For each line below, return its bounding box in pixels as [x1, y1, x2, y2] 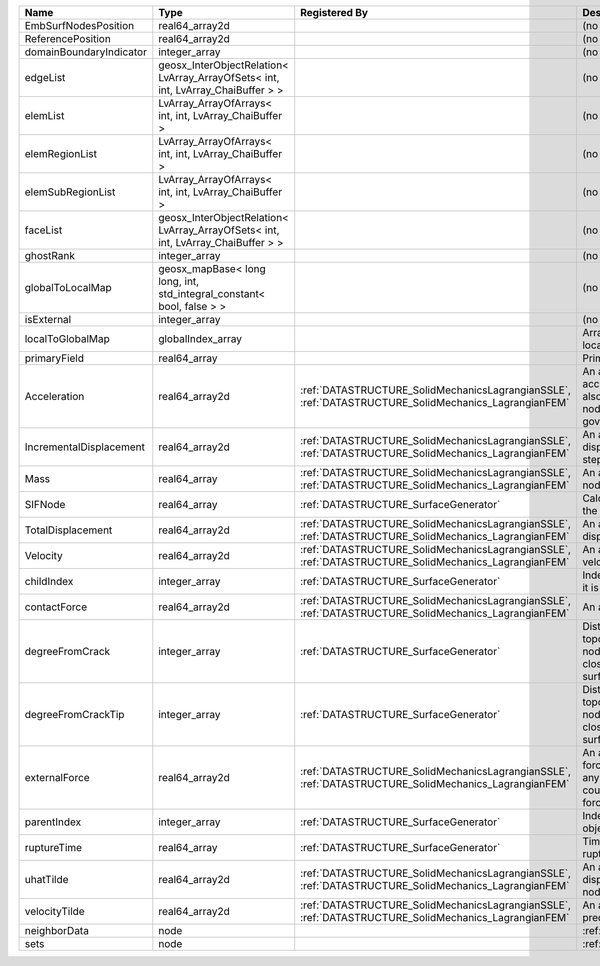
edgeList [24, 71, 66, 84]
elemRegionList [24, 147, 98, 160]
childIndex [24, 575, 74, 588]
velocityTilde [24, 905, 85, 918]
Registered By [300, 6, 369, 19]
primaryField [24, 351, 85, 365]
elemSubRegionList [24, 185, 116, 199]
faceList [24, 223, 63, 237]
